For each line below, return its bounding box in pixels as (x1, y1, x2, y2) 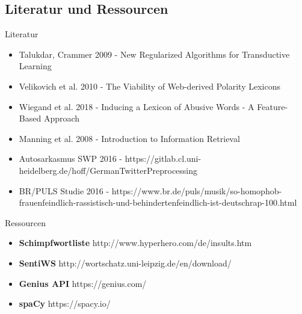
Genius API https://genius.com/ (19, 277, 147, 289)
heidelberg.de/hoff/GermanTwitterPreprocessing (19, 164, 198, 176)
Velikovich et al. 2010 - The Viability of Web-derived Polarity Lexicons (19, 79, 280, 92)
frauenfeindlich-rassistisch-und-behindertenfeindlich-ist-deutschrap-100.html (19, 196, 297, 209)
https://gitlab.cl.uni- (125, 152, 202, 165)
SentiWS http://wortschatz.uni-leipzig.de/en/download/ (19, 256, 232, 269)
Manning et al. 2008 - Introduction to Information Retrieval (19, 132, 240, 144)
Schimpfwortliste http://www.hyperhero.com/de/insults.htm (19, 236, 252, 249)
